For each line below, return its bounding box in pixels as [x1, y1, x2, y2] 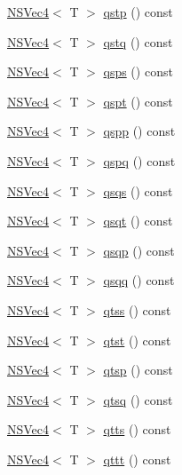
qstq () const [103, 32, 173, 51]
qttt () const [103, 449, 171, 468]
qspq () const [103, 151, 176, 170]
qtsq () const [103, 390, 173, 408]
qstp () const [103, 3, 173, 20]
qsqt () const [103, 211, 173, 230]
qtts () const [103, 420, 171, 439]
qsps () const [103, 62, 173, 81]
